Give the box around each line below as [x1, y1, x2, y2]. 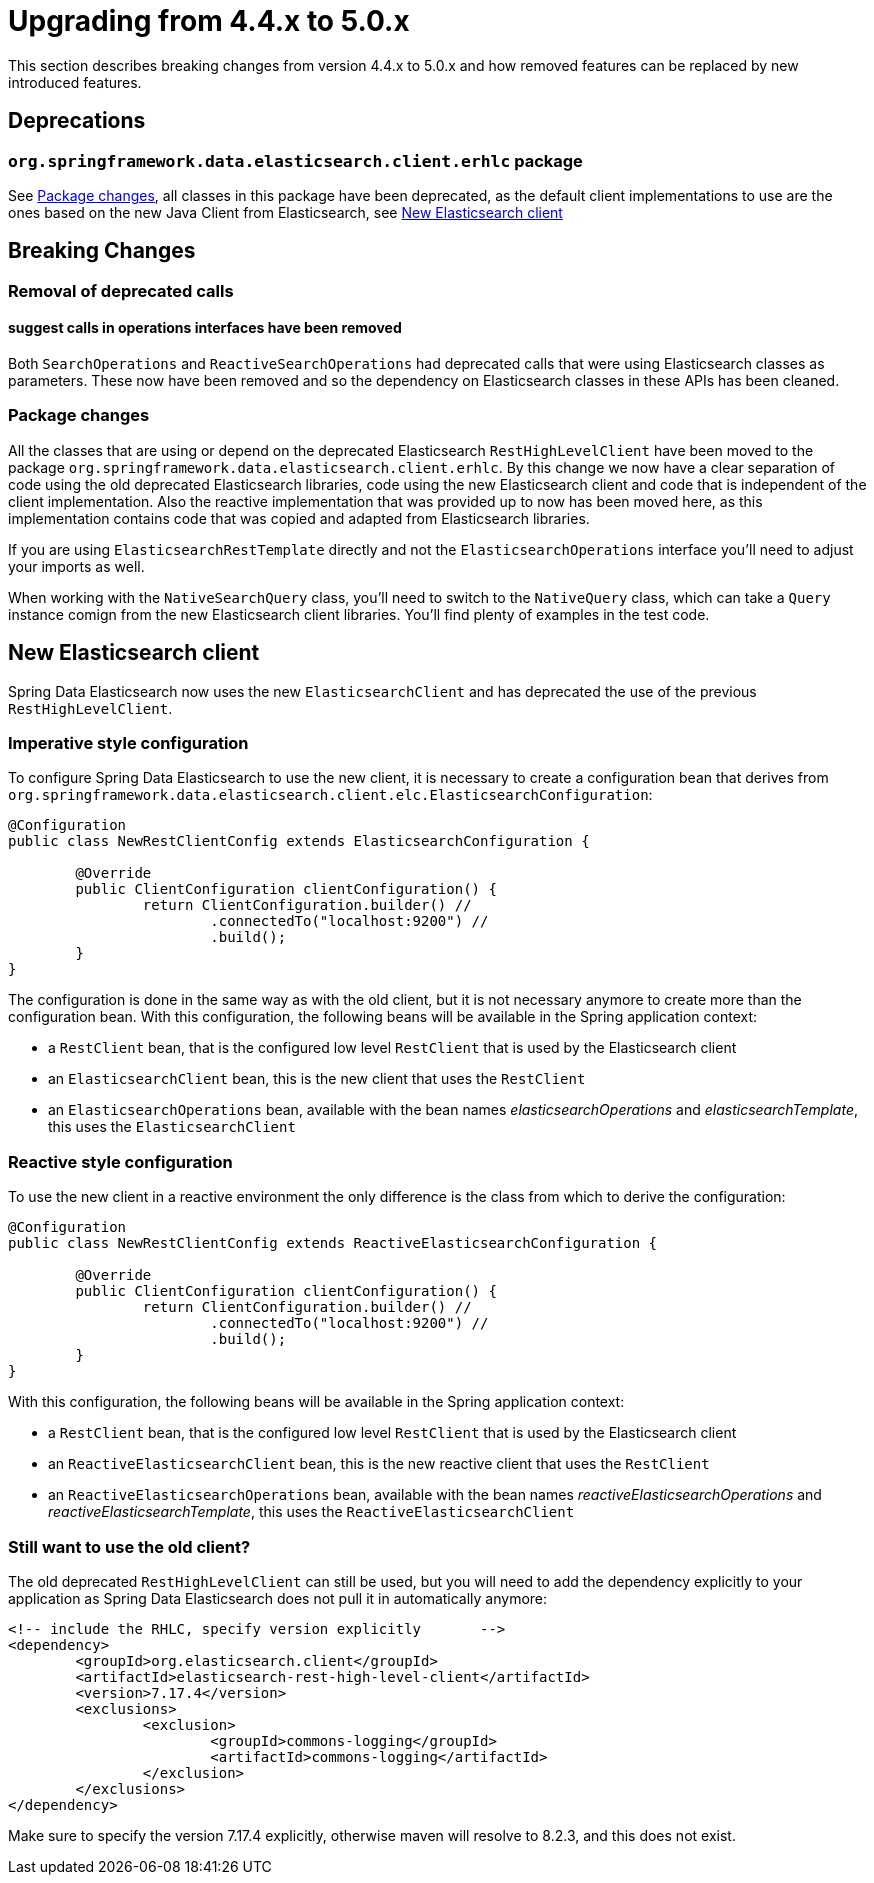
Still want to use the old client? [8, 1536, 251, 1557]
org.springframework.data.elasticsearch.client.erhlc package [8, 150, 583, 171]
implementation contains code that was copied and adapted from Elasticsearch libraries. [8, 509, 590, 527]
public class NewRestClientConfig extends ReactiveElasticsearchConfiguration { [8, 1235, 658, 1252]
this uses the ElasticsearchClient [48, 1118, 296, 1136]
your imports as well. [8, 557, 145, 575]
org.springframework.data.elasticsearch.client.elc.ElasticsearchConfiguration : [8, 786, 653, 804]
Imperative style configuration [8, 733, 249, 753]
